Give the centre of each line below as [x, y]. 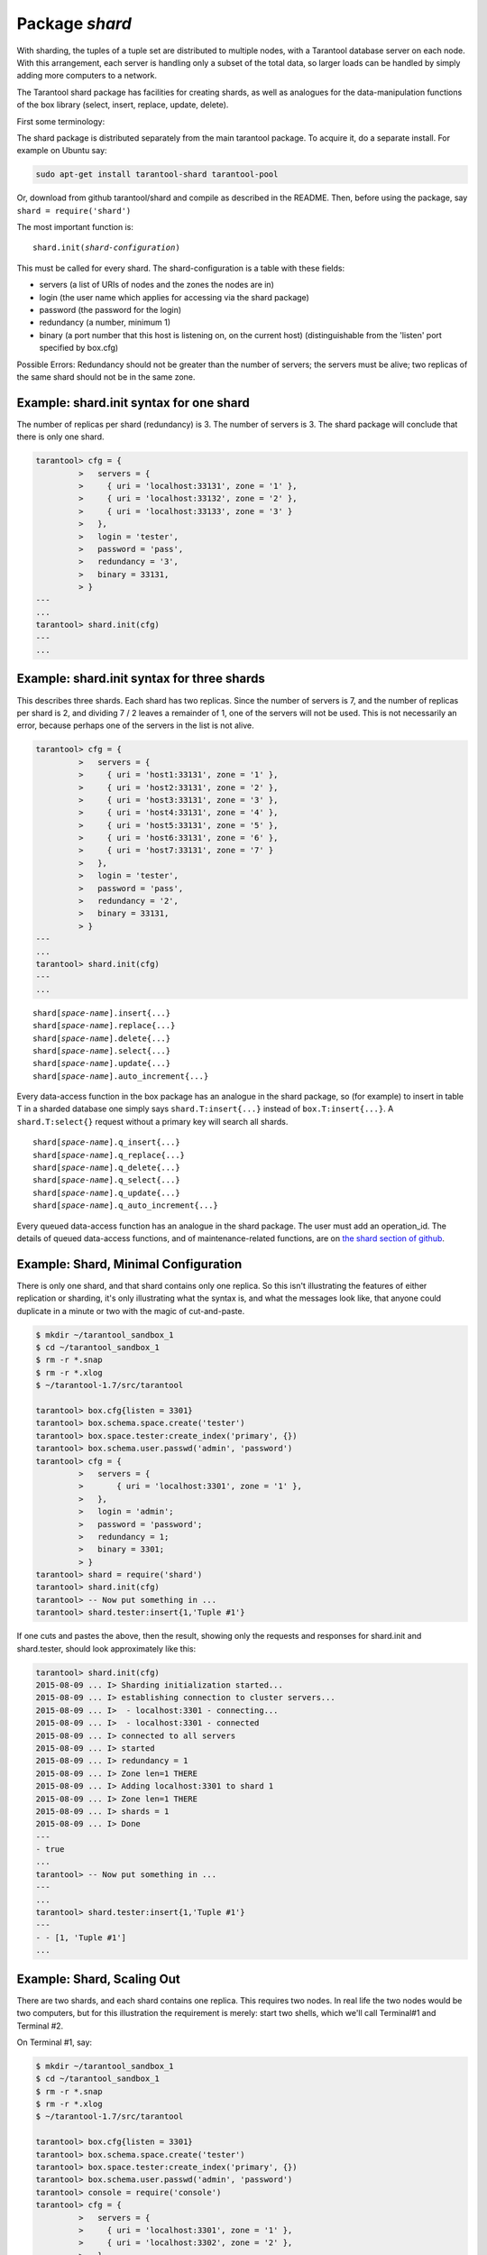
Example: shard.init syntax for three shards [141, 679]
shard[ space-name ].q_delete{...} [106, 1168]
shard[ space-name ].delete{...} [102, 1038]
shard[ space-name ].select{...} [102, 1050]
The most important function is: [75, 227]
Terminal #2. [40, 2026]
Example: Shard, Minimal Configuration [129, 1264]
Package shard [74, 23]
